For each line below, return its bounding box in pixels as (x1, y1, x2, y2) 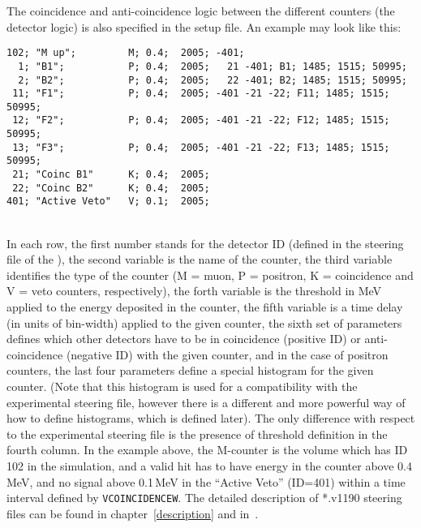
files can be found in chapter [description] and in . (6, 504, 259, 522)
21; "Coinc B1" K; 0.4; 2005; (12, 169, 210, 181)
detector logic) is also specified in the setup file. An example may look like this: (6, 18, 402, 35)
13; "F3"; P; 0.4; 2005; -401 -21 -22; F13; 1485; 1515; (12, 141, 390, 153)
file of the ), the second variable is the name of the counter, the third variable (6, 251, 393, 268)
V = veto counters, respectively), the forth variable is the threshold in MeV (6, 282, 382, 299)
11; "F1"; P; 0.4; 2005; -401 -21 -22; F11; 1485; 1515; (12, 88, 390, 100)
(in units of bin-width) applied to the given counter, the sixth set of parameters (6, 314, 402, 331)
